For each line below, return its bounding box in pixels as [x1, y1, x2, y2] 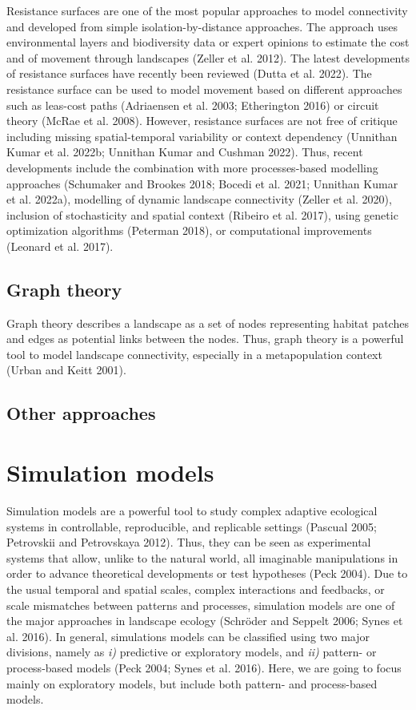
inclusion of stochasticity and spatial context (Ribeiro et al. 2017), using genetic [6, 206, 398, 223]
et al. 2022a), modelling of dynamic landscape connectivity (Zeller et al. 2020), [6, 191, 392, 208]
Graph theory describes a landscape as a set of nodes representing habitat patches [6, 314, 409, 331]
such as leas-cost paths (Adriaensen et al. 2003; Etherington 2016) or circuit [6, 96, 379, 113]
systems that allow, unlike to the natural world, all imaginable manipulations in [6, 549, 398, 566]
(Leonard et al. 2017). [6, 237, 114, 254]
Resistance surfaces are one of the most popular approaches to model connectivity [6, 2, 408, 18]
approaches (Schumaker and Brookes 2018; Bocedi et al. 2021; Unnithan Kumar [6, 175, 398, 192]
